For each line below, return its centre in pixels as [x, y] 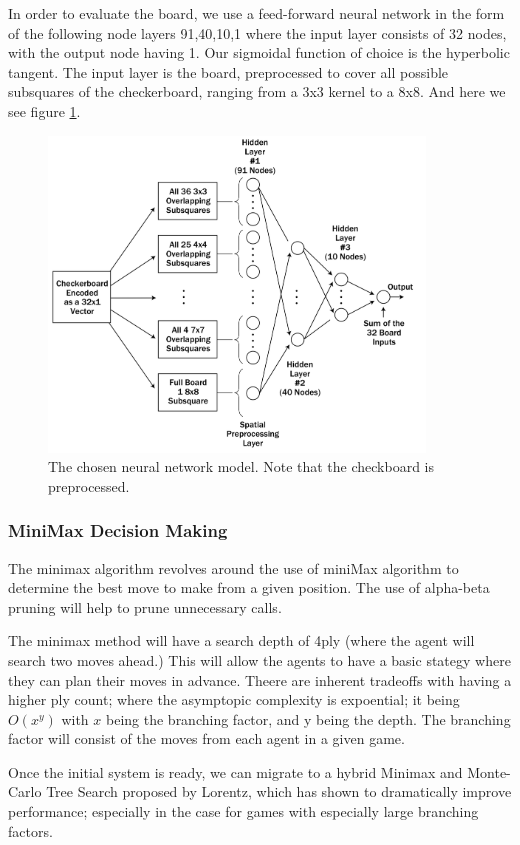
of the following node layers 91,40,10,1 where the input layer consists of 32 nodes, [257, 32]
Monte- [489, 771]
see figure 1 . [44, 110]
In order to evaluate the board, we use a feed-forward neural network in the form [256, 13]
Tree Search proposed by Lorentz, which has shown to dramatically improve [279, 791]
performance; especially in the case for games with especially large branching [243, 811]
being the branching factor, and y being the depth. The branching [308, 718]
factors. [30, 830]
